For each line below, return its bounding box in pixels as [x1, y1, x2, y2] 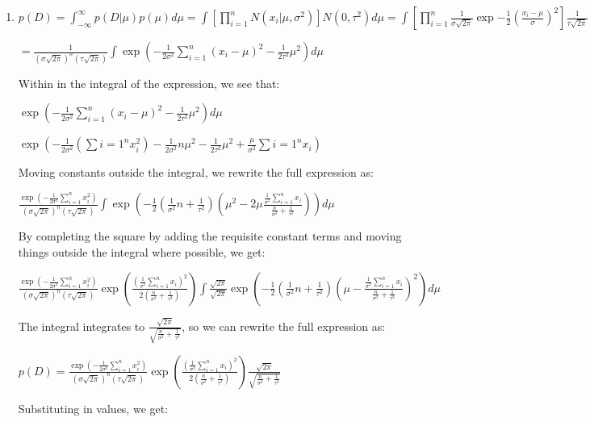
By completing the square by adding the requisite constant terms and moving [18, 228, 402, 244]
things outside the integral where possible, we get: [18, 243, 266, 260]
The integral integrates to [18, 317, 145, 334]
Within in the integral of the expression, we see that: [18, 74, 280, 91]
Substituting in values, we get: [18, 399, 169, 416]
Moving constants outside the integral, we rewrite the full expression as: [18, 164, 374, 181]
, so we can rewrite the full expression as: [182, 317, 386, 334]
